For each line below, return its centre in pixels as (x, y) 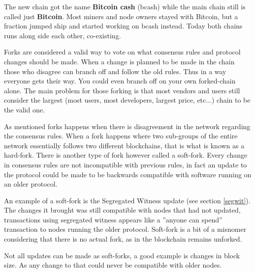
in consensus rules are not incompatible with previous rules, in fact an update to (126, 164)
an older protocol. (31, 184)
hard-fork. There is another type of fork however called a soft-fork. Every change (126, 155)
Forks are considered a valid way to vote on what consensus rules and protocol (122, 52)
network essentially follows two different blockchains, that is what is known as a (124, 145)
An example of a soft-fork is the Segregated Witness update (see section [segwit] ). (127, 200)
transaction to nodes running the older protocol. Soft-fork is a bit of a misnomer (125, 229)
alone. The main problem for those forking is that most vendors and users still (122, 90)
